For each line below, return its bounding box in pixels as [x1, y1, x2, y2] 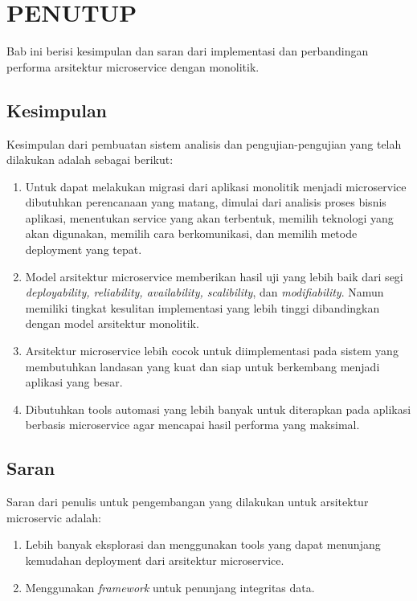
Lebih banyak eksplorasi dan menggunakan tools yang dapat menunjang [25, 536, 381, 553]
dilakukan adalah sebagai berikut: [6, 151, 174, 168]
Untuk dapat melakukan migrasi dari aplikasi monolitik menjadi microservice [25, 178, 407, 194]
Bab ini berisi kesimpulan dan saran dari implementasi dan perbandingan [6, 43, 369, 59]
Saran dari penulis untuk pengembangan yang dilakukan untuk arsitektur [6, 493, 369, 510]
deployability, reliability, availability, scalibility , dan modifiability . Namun [25, 284, 384, 300]
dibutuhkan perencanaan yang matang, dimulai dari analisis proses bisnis [25, 194, 386, 211]
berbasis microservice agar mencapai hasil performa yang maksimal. [25, 416, 360, 433]
